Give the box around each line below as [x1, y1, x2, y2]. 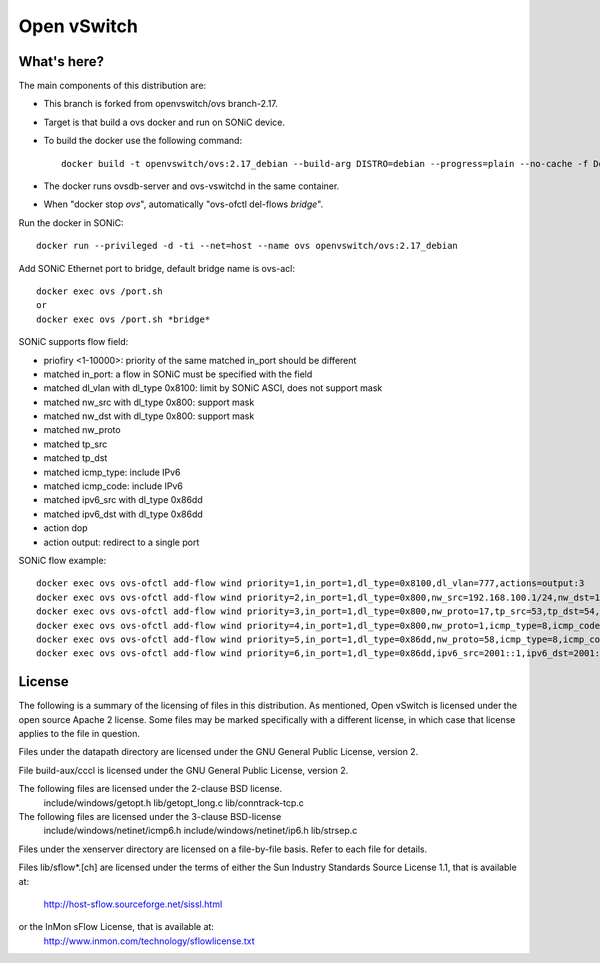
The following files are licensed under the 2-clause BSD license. [18, 783, 283, 795]
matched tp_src [43, 438, 108, 450]
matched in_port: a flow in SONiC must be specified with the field [43, 368, 313, 380]
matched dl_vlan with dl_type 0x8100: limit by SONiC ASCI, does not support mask [43, 382, 383, 394]
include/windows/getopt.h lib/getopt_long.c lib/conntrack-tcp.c [43, 796, 305, 809]
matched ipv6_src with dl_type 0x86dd [43, 494, 204, 506]
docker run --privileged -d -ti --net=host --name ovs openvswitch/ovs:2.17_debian [36, 240, 459, 252]
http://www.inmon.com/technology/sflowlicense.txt [43, 935, 255, 947]
